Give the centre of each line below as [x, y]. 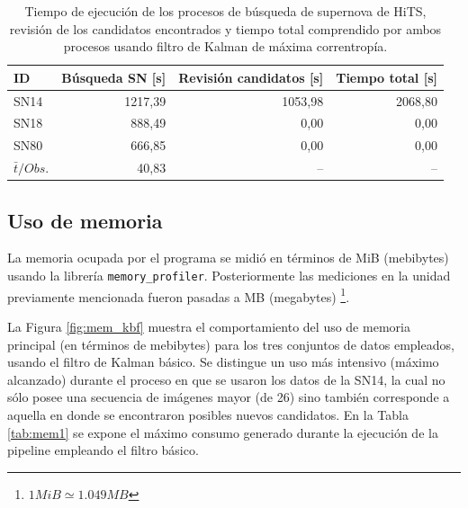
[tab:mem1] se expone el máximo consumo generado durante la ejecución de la [223, 432]
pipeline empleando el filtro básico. [103, 450]
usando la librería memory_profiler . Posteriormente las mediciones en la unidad [229, 276]
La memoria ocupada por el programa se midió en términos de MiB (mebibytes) [228, 258]
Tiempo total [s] [387, 77]
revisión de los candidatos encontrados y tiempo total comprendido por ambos [225, 28]
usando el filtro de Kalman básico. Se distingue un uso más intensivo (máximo [223, 362]
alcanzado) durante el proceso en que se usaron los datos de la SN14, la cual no [226, 379]
